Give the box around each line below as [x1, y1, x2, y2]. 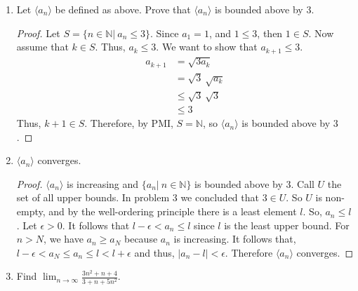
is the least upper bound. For [224, 217, 350, 232]
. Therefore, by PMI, [84, 116, 173, 130]
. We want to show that [156, 39, 258, 54]
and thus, [134, 245, 175, 259]
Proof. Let [16, 25, 60, 40]
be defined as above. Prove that [55, 2, 191, 16]
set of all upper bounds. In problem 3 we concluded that [16, 190, 259, 205]
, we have [44, 231, 84, 246]
